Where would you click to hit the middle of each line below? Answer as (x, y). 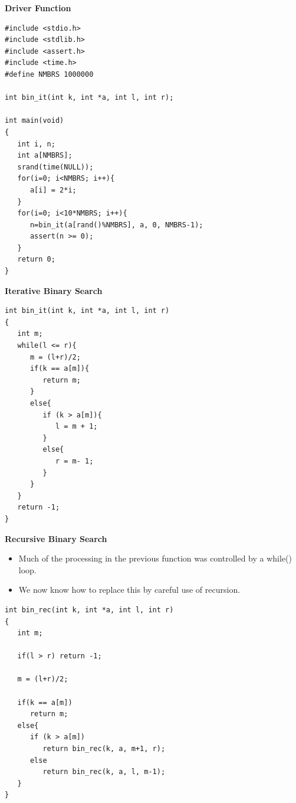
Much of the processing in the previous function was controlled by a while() (155, 558)
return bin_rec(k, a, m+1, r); (104, 749)
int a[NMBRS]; (45, 156)
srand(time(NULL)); (55, 167)
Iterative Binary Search (54, 290)
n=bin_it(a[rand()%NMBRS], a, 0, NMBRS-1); (116, 225)
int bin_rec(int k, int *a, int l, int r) (89, 610)
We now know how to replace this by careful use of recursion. (129, 590)
